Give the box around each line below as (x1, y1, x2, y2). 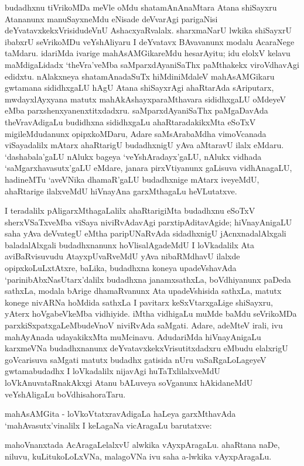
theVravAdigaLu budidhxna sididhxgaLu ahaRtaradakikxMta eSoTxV (5, 115, 256, 128)
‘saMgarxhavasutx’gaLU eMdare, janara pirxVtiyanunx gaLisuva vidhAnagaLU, (5, 162, 292, 174)
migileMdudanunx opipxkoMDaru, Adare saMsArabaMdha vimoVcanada (5, 127, 267, 139)
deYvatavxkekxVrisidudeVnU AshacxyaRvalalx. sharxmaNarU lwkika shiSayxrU (5, 24, 292, 36)
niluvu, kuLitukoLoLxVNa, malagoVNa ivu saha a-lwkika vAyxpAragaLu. (5, 450, 272, 462)
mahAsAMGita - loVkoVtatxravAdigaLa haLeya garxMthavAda (5, 407, 236, 420)
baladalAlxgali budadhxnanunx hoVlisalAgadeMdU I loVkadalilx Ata (5, 238, 255, 251)
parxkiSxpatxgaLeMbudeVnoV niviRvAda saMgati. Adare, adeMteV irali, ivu (5, 319, 283, 331)
